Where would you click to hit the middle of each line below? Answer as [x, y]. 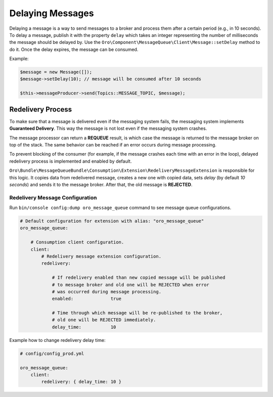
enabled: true [86, 299]
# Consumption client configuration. [77, 242]
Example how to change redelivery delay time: [57, 340]
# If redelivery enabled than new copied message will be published [139, 278]
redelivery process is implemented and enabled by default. [71, 161]
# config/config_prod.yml [52, 353]
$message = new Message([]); [56, 72]
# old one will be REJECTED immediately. [104, 320]
